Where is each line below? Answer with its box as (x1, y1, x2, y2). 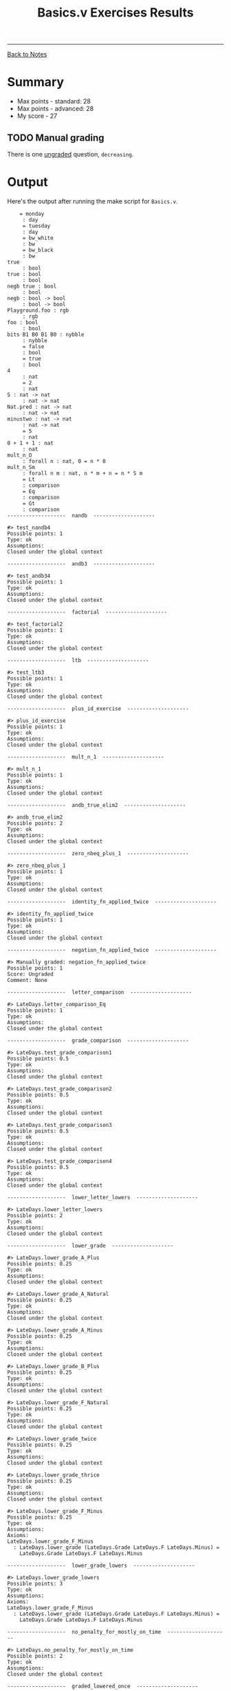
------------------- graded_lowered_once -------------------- (7, 1683, 198, 1690)
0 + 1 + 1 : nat (7, 439, 54, 446)
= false (22, 343, 45, 350)
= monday (19, 210, 45, 217)
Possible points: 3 (7, 1580, 63, 1587)
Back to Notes (7, 50, 47, 59)
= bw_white (22, 234, 54, 241)
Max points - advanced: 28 (16, 105, 94, 113)
